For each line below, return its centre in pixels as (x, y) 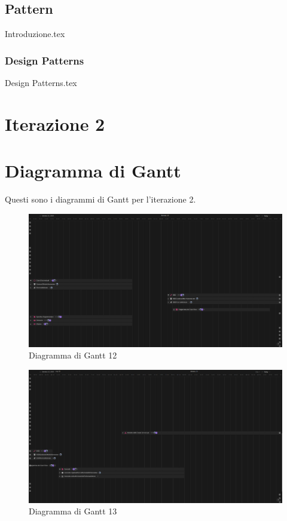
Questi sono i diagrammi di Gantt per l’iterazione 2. (100, 199)
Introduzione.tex (35, 34)
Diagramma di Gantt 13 (73, 511)
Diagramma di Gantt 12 (73, 355)
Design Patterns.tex (41, 83)
